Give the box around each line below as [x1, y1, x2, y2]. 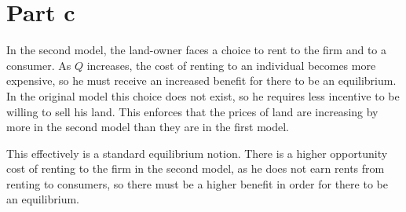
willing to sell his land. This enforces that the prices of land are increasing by [6, 103, 379, 119]
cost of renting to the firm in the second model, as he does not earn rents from [6, 160, 385, 177]
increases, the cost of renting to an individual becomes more [86, 57, 376, 73]
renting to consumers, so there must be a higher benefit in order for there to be [6, 175, 388, 192]
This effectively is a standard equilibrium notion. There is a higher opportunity [6, 144, 388, 161]
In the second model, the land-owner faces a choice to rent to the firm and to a [6, 42, 386, 58]
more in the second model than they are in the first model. [6, 119, 289, 135]
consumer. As [6, 57, 71, 73]
